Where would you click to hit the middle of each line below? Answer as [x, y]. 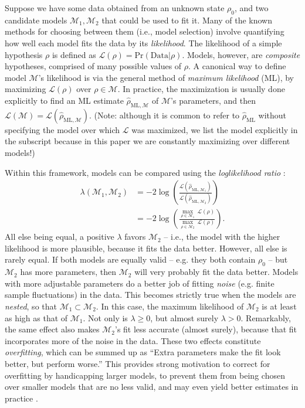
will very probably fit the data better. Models [216, 272]
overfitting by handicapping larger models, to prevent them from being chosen [145, 375]
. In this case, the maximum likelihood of [170, 306]
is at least [279, 306]
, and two [251, 8]
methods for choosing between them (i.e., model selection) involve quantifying [145, 31]
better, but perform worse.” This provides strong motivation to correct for [138, 363]
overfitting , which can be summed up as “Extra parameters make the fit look [143, 352]
